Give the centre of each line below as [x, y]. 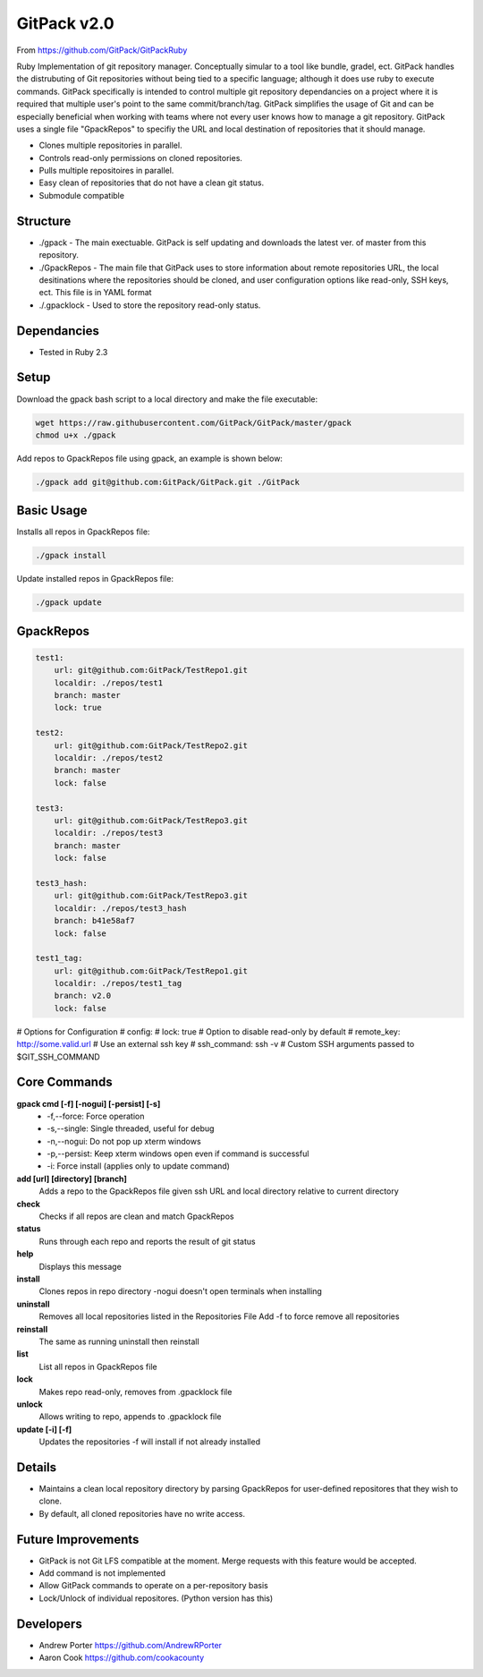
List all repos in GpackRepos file [98, 1366]
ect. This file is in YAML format [95, 293]
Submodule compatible [82, 195]
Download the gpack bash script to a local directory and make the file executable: [167, 399]
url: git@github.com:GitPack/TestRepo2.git [151, 745]
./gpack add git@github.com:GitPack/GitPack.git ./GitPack [167, 482]
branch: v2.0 [83, 996]
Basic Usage [52, 511]
